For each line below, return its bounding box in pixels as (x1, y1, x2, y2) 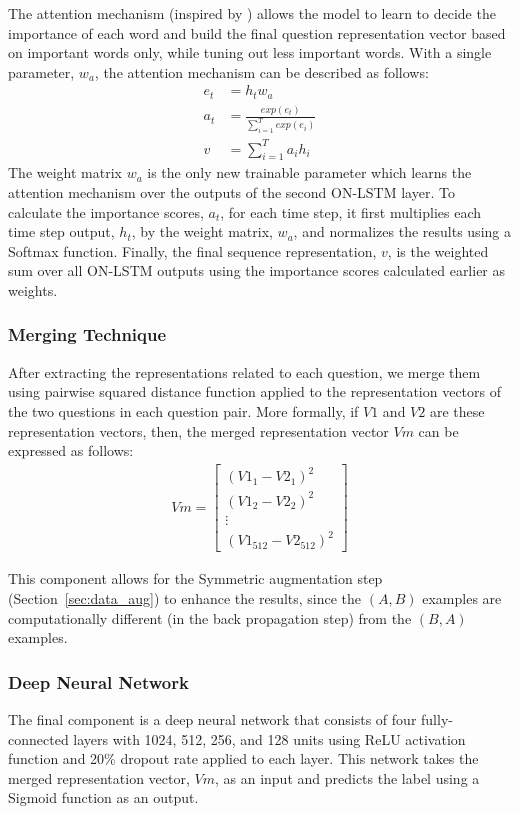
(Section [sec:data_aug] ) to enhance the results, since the (8, 587, 362, 608)
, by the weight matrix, (131, 221, 273, 242)
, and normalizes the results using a (293, 221, 511, 242)
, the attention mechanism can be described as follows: (94, 61, 429, 82)
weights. (8, 279, 58, 300)
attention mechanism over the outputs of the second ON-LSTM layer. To (8, 181, 455, 202)
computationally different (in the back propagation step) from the (8, 607, 412, 628)
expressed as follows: (8, 440, 134, 461)
